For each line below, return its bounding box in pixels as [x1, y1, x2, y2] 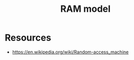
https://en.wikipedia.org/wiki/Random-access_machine [12, 49, 129, 55]
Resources [5, 32, 52, 44]
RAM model [60, 3, 111, 15]
